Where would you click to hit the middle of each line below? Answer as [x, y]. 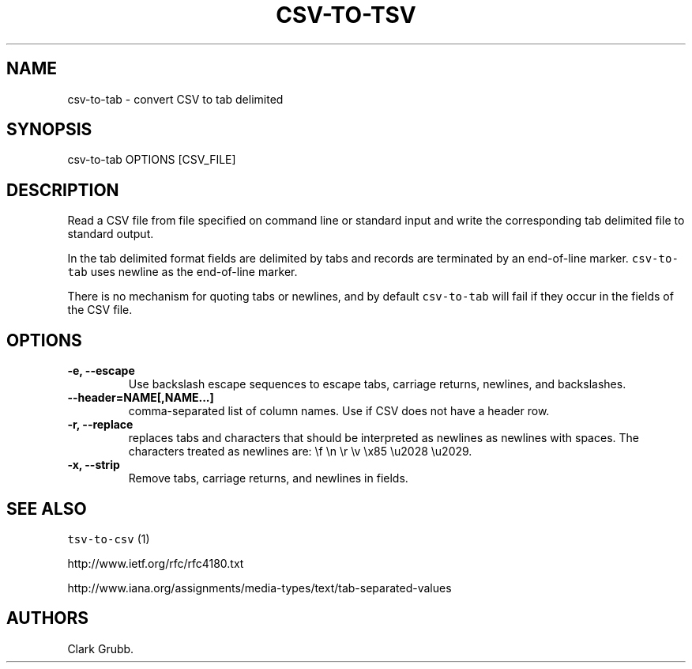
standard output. [111, 234]
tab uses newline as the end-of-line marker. [182, 272]
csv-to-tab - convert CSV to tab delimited [175, 99]
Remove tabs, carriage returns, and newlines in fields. [268, 478]
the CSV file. [100, 310]
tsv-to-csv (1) [109, 539]
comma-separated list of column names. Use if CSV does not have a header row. [339, 411]
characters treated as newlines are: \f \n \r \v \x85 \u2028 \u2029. [300, 452]
